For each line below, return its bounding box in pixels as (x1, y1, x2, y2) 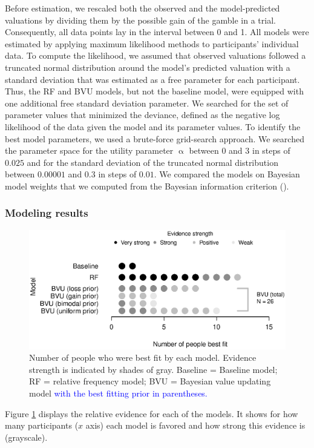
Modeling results (5, 205, 88, 220)
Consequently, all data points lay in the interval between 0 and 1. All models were (5, 25, 309, 38)
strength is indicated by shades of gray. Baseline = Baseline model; (29, 363, 278, 375)
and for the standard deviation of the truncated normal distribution (27, 156, 278, 168)
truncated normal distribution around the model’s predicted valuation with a (5, 61, 290, 73)
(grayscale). (5, 430, 48, 443)
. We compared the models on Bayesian (154, 168, 300, 180)
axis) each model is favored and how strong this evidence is (85, 419, 306, 432)
